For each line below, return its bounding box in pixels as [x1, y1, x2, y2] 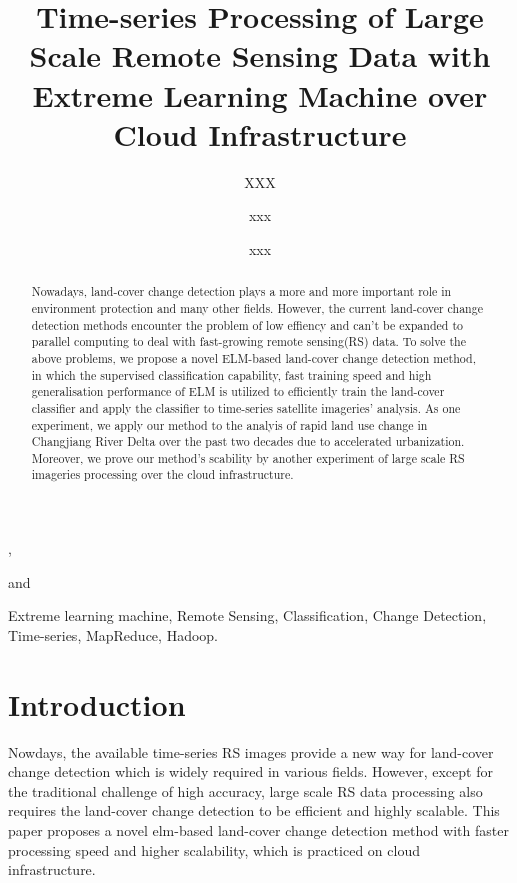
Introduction [8, 683, 186, 724]
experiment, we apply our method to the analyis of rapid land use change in [31, 416, 428, 433]
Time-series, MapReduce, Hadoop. [8, 624, 218, 645]
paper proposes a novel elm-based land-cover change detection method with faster [8, 820, 509, 841]
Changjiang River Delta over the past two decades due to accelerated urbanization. [31, 433, 465, 450]
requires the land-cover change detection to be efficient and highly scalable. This [8, 800, 500, 821]
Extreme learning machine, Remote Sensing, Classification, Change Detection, [8, 605, 487, 626]
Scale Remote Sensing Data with [29, 35, 491, 76]
